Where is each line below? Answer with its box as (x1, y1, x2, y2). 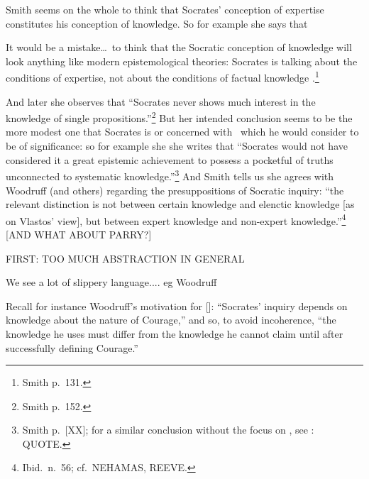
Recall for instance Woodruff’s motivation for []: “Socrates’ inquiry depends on (6, 298, 348, 313)
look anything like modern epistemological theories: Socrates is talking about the (6, 53, 358, 68)
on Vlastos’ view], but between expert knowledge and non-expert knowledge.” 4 (6, 211, 346, 228)
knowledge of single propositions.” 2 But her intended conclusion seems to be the (6, 109, 353, 125)
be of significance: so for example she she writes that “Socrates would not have (6, 138, 348, 153)
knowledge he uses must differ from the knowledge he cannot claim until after (6, 326, 343, 341)
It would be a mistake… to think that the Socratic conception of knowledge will (6, 40, 352, 55)
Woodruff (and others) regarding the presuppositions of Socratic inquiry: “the (6, 182, 344, 197)
